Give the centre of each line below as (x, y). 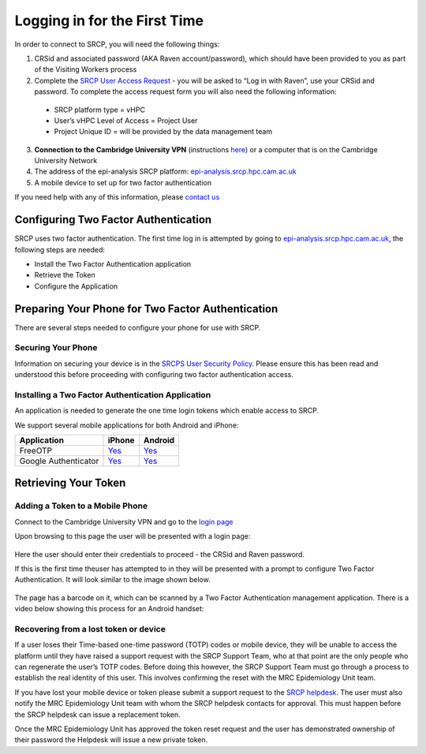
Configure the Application (76, 286)
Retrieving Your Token (70, 483)
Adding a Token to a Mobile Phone (81, 506)
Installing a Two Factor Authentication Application (113, 394)
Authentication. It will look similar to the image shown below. (112, 580)
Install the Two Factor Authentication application (113, 263)
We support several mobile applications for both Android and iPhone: (127, 425)
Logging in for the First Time (109, 21)
